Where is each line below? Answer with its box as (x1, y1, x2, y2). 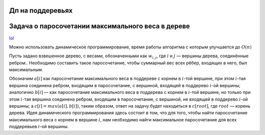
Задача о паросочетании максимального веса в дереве (9, 22, 190, 30)
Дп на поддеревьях (9, 6, 73, 15)
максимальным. (9, 67, 44, 73)
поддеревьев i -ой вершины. (9, 124, 69, 130)
